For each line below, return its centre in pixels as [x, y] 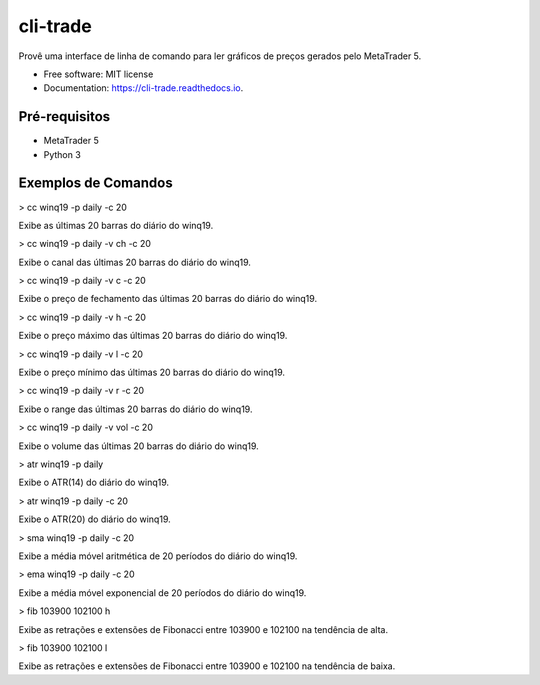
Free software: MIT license [98, 74]
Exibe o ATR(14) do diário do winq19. [94, 482]
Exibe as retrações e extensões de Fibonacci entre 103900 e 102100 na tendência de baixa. [207, 666]
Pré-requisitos [64, 116]
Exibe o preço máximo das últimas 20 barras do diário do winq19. [153, 336]
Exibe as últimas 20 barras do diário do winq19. [116, 225]
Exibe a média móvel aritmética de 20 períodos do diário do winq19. [158, 556]
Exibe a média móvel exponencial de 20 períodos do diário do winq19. [162, 592]
